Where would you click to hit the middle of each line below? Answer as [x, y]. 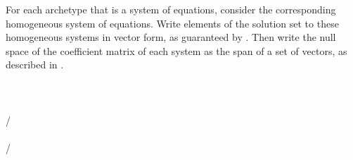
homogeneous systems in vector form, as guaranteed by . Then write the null [171, 37]
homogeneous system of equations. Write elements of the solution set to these [172, 23]
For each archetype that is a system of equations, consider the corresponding [171, 9]
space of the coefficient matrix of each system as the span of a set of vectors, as [176, 50]
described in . [35, 64]
